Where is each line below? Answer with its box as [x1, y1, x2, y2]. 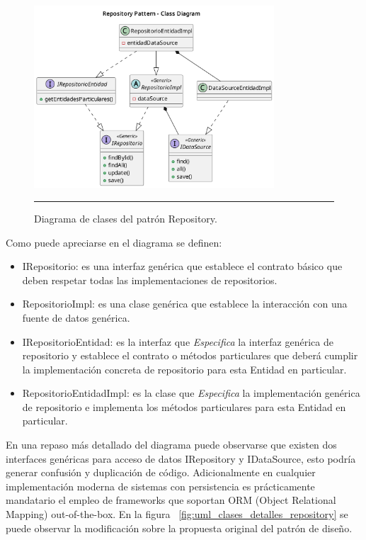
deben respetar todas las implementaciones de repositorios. [22, 272, 278, 287]
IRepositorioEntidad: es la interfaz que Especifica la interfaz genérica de [22, 334, 333, 349]
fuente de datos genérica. [22, 310, 130, 325]
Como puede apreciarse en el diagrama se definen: [6, 235, 222, 249]
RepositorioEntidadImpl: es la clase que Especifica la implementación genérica [22, 386, 360, 400]
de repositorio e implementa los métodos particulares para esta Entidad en [22, 399, 346, 414]
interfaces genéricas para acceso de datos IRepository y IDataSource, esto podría [6, 451, 356, 466]
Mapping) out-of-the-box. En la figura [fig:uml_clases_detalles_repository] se [6, 507, 348, 522]
